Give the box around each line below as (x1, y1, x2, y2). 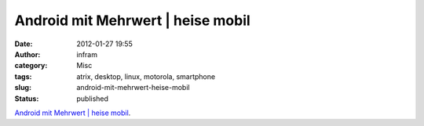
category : (14, 61, 48, 70)
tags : (14, 71, 32, 81)
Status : (14, 94, 39, 103)
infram (76, 49, 98, 59)
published (76, 94, 109, 103)
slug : (14, 83, 31, 92)
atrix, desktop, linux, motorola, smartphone (76, 71, 216, 81)
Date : (14, 39, 33, 49)
